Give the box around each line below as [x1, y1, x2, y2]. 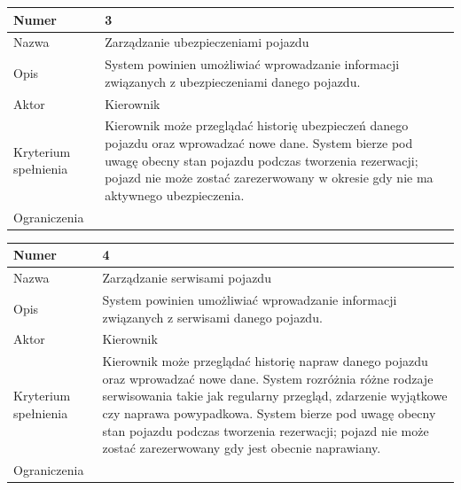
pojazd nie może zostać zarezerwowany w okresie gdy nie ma [105, 168, 434, 187]
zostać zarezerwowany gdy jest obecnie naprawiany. [102, 439, 381, 457]
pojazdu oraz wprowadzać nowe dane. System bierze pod [105, 134, 413, 152]
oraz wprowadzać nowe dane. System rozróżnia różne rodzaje [102, 369, 434, 387]
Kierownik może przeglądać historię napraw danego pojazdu [102, 352, 428, 370]
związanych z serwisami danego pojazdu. [102, 307, 323, 326]
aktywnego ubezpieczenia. [105, 185, 245, 204]
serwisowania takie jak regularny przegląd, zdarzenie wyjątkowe [102, 386, 448, 405]
